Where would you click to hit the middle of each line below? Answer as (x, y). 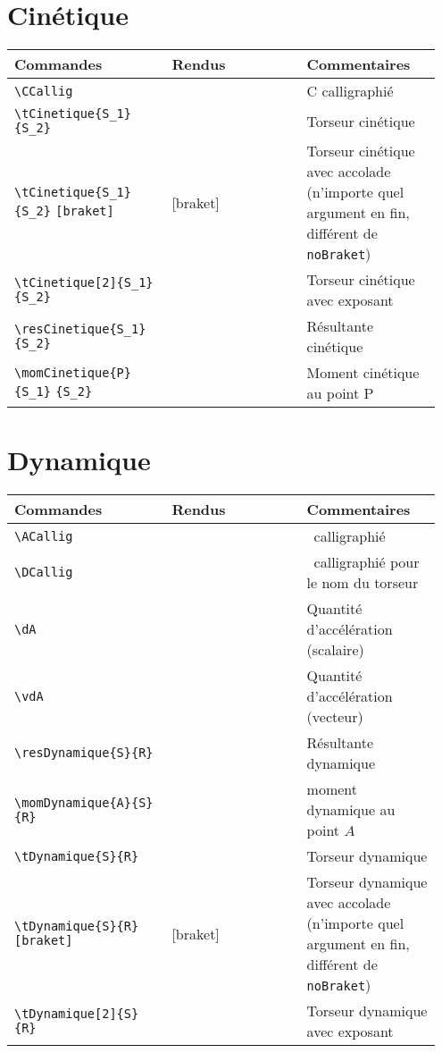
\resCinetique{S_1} (80, 329)
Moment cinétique (363, 373)
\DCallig (44, 573)
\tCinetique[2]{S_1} (84, 283)
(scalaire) (335, 650)
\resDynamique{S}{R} (84, 753)
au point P (340, 393)
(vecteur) (335, 717)
